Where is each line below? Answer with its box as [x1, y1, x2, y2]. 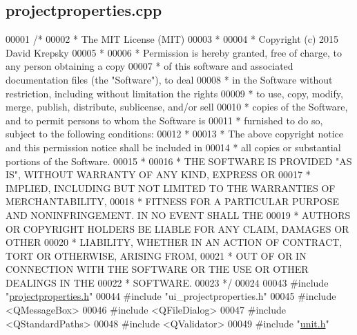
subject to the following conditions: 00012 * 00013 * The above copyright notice [6, 126, 344, 141]
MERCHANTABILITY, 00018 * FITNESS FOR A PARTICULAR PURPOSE [6, 194, 340, 209]
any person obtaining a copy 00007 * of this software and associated [6, 59, 293, 73]
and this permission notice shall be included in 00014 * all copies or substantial [6, 140, 341, 154]
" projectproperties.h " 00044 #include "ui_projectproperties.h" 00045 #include [6, 289, 336, 303]
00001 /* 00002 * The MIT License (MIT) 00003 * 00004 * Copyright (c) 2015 [6, 32, 339, 46]
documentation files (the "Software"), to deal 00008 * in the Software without [6, 72, 333, 86]
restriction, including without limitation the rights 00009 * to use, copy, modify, [6, 86, 343, 100]
